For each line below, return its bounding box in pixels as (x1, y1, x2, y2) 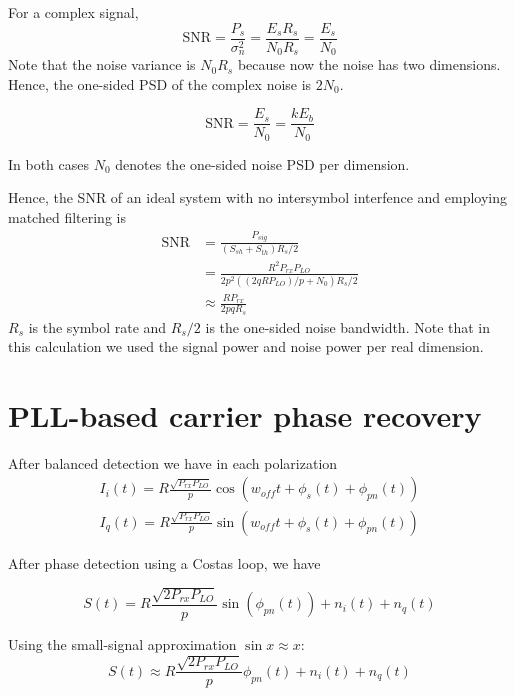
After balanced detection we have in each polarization (8, 452, 338, 473)
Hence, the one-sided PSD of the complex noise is (8, 73, 312, 94)
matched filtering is (8, 207, 126, 227)
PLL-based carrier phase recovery (8, 394, 482, 435)
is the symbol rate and (28, 316, 167, 337)
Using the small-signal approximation (8, 633, 237, 654)
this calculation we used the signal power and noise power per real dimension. (8, 336, 484, 357)
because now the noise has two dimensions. (237, 54, 501, 75)
